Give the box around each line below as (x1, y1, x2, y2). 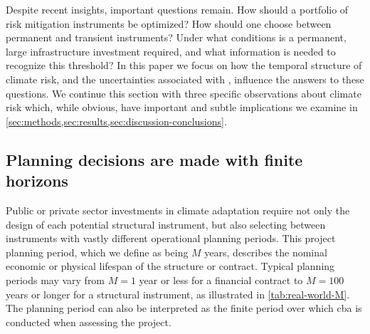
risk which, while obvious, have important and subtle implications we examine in (6, 100, 358, 115)
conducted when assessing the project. (6, 314, 171, 329)
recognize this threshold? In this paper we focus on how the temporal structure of (6, 58, 362, 73)
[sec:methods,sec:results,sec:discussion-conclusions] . (6, 113, 227, 128)
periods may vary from (6, 272, 105, 287)
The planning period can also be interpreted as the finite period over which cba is (6, 301, 362, 315)
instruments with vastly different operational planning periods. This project (6, 231, 336, 246)
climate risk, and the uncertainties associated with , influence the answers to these (6, 71, 364, 86)
